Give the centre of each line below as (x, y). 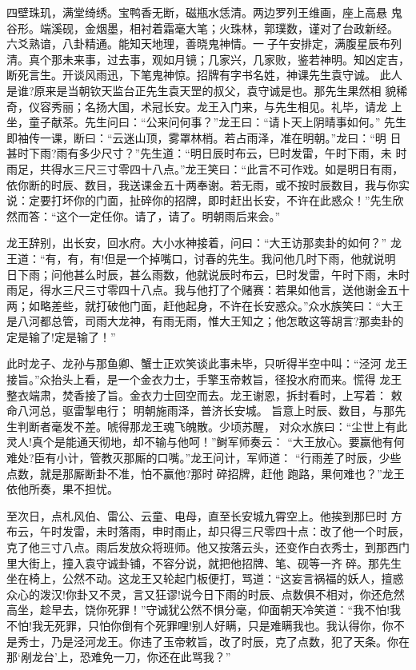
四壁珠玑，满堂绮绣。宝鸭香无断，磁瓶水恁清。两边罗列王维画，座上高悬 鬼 (204, 12)
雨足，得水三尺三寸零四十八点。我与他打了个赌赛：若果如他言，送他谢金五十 (208, 290)
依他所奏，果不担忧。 (62, 489)
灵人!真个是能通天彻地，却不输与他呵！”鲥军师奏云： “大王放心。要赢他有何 (206, 442)
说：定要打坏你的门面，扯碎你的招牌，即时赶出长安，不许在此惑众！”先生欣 (205, 200)
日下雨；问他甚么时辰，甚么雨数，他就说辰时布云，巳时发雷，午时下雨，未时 (208, 274)
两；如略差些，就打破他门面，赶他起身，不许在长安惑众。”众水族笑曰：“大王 (205, 305)
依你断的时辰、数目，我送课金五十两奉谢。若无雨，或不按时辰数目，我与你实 (208, 184)
